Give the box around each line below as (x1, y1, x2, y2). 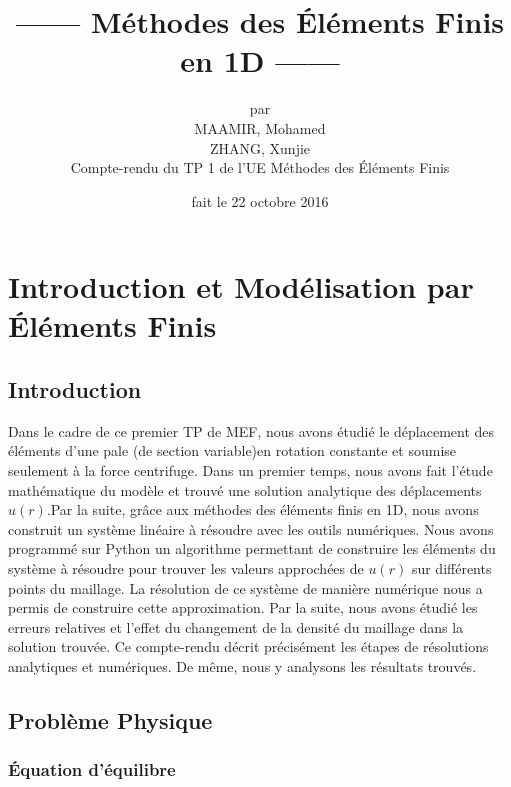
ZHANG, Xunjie (209, 137, 311, 158)
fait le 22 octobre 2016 (191, 190, 329, 211)
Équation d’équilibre (8, 757, 176, 782)
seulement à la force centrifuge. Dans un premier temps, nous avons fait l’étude (8, 460, 493, 481)
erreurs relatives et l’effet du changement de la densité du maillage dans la (8, 616, 464, 637)
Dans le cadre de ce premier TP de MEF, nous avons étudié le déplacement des (8, 420, 495, 441)
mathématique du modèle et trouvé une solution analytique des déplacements (8, 479, 482, 500)
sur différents (411, 558, 492, 579)
